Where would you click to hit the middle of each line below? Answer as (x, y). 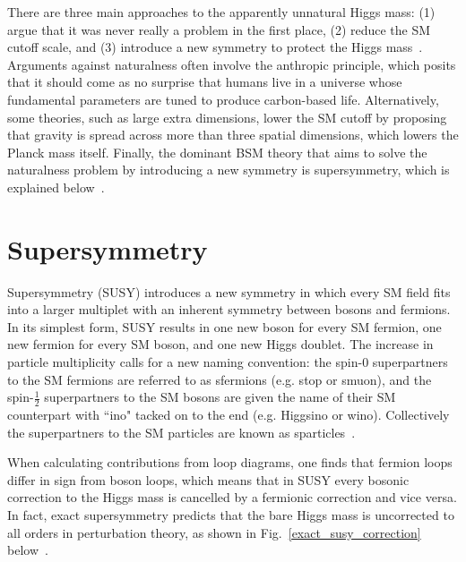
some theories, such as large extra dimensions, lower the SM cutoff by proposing (227, 117)
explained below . (56, 187)
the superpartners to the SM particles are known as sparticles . (181, 432)
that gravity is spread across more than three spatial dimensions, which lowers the (233, 135)
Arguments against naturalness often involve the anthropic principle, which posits (232, 64)
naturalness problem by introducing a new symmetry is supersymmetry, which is (229, 170)
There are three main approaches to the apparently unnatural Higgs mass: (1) (221, 12)
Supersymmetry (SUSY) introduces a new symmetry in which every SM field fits (229, 291)
